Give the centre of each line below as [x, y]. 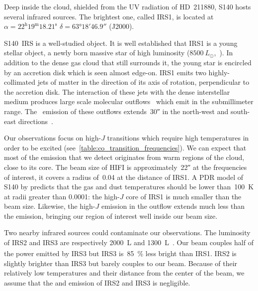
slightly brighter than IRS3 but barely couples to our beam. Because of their [121, 263]
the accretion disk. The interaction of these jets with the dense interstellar [117, 91]
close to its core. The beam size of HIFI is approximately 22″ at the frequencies [126, 167]
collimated [20, 82]
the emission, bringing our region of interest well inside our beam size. [111, 216]
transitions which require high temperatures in [178, 138]
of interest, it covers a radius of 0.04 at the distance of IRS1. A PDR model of [124, 177]
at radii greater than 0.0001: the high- [62, 196]
